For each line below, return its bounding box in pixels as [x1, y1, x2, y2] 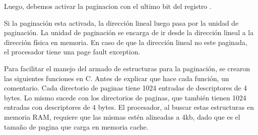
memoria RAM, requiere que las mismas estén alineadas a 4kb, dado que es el [4, 111, 240, 122]
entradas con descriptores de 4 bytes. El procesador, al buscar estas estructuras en [4, 102, 254, 112]
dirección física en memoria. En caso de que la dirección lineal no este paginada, [4, 37, 248, 47]
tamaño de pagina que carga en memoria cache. [4, 121, 148, 132]
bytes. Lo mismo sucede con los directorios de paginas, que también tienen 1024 [4, 92, 247, 102]
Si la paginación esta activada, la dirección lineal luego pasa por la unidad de [4, 17, 239, 28]
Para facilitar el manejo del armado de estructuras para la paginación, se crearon [4, 63, 250, 73]
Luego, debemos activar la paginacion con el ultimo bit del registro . [4, 1, 212, 11]
